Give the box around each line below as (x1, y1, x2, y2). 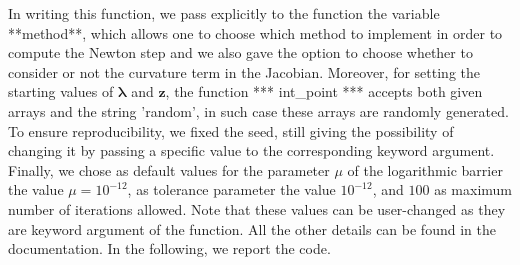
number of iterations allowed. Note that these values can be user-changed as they (8, 198, 506, 219)
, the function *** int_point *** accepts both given (165, 81, 483, 102)
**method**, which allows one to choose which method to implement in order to (8, 22, 503, 43)
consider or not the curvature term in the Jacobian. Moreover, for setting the (8, 61, 480, 82)
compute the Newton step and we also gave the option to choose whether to (8, 42, 473, 63)
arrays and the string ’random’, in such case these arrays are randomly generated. (8, 100, 509, 121)
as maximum (434, 179, 512, 200)
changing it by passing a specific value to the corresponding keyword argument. (8, 140, 495, 161)
